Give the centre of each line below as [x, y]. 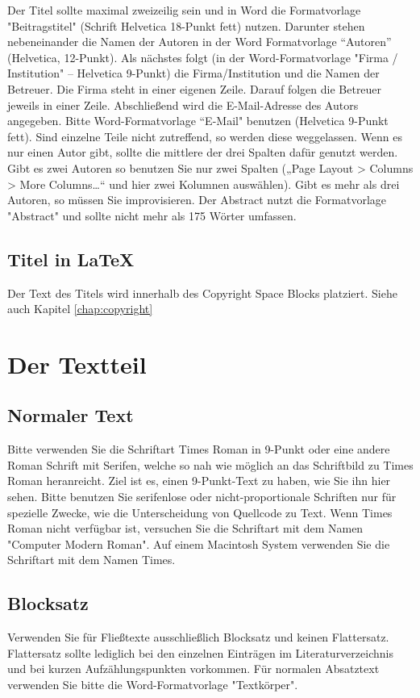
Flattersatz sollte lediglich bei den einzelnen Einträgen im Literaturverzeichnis [200, 652]
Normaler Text [71, 415]
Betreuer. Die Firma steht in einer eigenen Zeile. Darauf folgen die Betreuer [195, 88]
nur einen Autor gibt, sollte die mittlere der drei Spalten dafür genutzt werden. [203, 152]
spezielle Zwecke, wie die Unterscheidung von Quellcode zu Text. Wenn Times [200, 512]
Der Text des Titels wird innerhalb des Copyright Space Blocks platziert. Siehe [202, 293]
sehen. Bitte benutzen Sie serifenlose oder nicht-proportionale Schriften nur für [202, 497]
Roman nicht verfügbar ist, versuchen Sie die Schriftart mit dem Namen [185, 528]
